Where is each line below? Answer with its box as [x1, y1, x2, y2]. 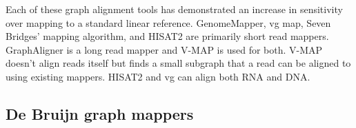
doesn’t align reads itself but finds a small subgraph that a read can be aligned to [6, 56, 351, 70]
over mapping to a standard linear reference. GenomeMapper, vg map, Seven [6, 15, 331, 30]
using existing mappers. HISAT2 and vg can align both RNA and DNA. [6, 69, 310, 83]
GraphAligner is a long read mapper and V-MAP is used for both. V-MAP [6, 42, 323, 56]
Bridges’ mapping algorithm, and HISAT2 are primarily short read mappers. [6, 29, 329, 43]
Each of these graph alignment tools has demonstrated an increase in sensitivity [6, 2, 343, 16]
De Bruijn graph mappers [6, 103, 194, 124]
